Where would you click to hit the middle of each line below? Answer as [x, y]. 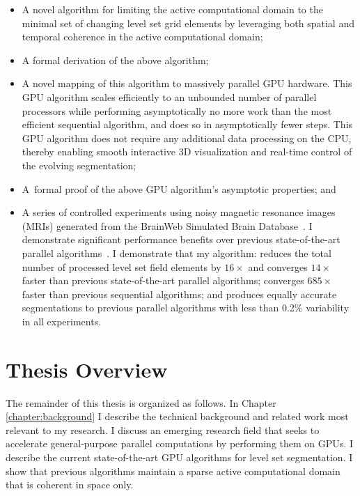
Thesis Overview [87, 369]
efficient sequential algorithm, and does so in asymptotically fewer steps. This [187, 124]
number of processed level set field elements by [122, 266]
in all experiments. [62, 321]
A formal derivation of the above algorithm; [115, 60]
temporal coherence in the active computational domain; [142, 37]
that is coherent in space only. [70, 485]
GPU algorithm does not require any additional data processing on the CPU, [187, 138]
